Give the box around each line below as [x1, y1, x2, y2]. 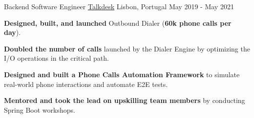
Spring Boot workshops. [4, 104, 75, 115]
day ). [4, 27, 21, 37]
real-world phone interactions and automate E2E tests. [4, 79, 168, 89]
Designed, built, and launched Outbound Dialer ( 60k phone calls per [4, 17, 232, 28]
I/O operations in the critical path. [4, 53, 109, 63]
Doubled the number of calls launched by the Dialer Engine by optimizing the [4, 43, 250, 53]
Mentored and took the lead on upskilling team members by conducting [4, 95, 245, 105]
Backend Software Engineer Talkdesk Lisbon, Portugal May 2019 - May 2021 [4, 1, 234, 11]
